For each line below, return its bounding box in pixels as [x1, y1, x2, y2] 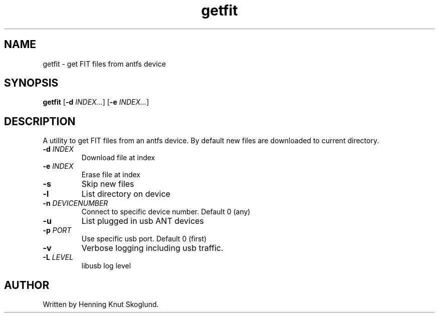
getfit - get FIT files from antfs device [43, 59, 166, 68]
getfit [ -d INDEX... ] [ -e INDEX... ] [43, 98, 149, 107]
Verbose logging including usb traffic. [81, 243, 224, 253]
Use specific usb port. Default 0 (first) [81, 234, 207, 243]
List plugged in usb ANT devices [81, 216, 204, 226]
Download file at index [81, 153, 155, 162]
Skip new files [81, 179, 134, 189]
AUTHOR [4, 278, 50, 291]
